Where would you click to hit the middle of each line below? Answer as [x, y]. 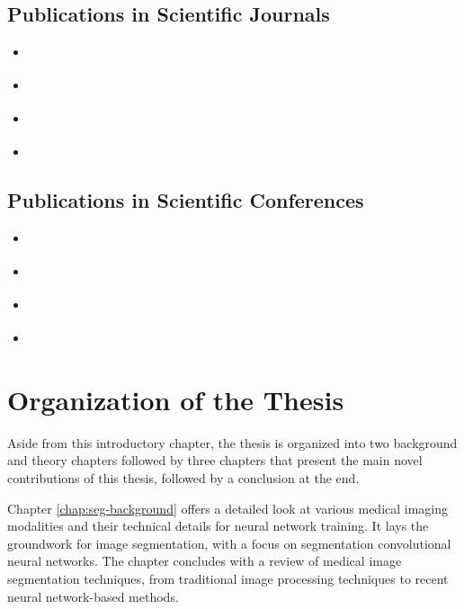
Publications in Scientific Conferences [186, 200]
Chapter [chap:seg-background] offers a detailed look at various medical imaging [228, 508]
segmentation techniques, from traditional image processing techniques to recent [228, 578]
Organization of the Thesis [176, 399]
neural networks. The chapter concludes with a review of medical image [205, 561]
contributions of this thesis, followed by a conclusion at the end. [183, 478]
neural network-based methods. [93, 596]
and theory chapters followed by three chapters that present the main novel [215, 460]
